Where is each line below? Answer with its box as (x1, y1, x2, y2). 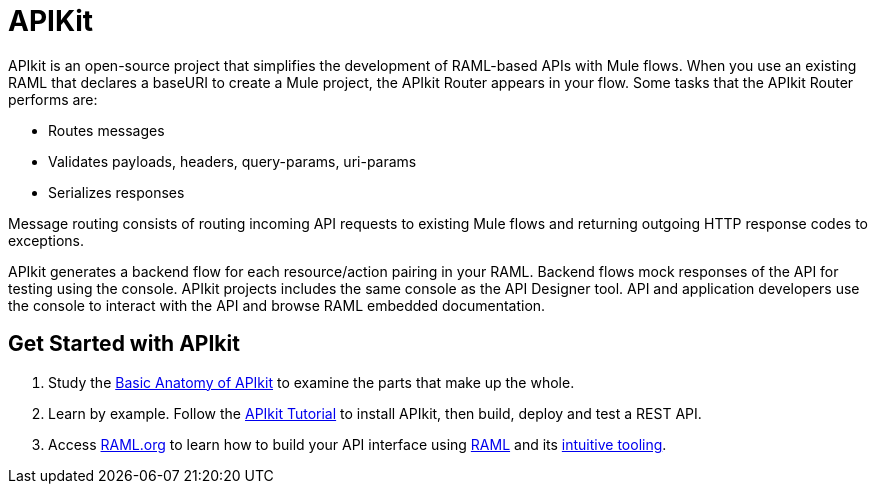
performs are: (8, 90, 98, 108)
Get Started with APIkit (8, 331, 240, 357)
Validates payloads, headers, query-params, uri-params (48, 152, 417, 170)
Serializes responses (48, 183, 185, 201)
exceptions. (8, 231, 84, 249)
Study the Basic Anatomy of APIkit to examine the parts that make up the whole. (48, 373, 575, 391)
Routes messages (48, 121, 165, 139)
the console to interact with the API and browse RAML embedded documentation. (8, 296, 546, 314)
